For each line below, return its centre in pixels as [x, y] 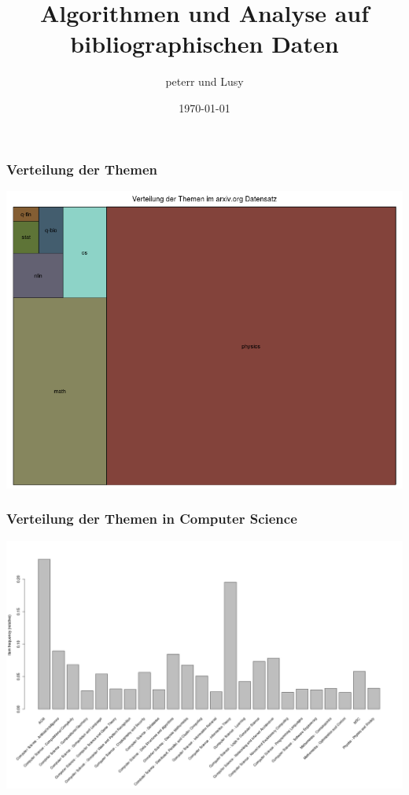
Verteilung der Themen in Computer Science [152, 519]
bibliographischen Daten [204, 44]
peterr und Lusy [204, 81]
